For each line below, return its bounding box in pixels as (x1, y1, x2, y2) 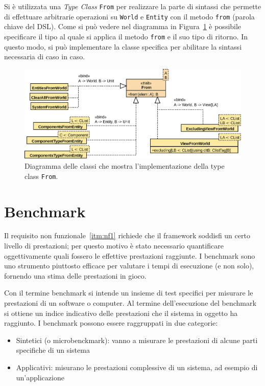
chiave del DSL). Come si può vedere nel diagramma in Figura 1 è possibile (4, 21, 242, 32)
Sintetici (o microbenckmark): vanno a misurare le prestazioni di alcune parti (16, 334, 258, 345)
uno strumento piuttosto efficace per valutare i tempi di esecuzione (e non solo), (4, 260, 254, 271)
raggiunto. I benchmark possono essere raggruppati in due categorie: (4, 317, 218, 328)
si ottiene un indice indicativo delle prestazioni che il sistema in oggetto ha (4, 307, 238, 318)
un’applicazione (16, 372, 64, 382)
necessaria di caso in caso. (4, 51, 85, 62)
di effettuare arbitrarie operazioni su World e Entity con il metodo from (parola (4, 11, 255, 21)
